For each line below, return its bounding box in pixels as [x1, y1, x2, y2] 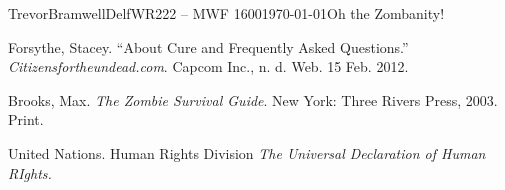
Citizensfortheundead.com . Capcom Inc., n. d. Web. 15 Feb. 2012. [8, 56, 409, 77]
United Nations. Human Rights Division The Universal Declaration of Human [8, 142, 486, 163]
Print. [8, 109, 44, 130]
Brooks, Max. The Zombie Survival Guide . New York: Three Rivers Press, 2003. [8, 89, 498, 110]
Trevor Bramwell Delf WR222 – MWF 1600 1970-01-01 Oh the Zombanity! [8, 3, 445, 23]
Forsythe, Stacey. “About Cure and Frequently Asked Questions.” [8, 36, 409, 57]
